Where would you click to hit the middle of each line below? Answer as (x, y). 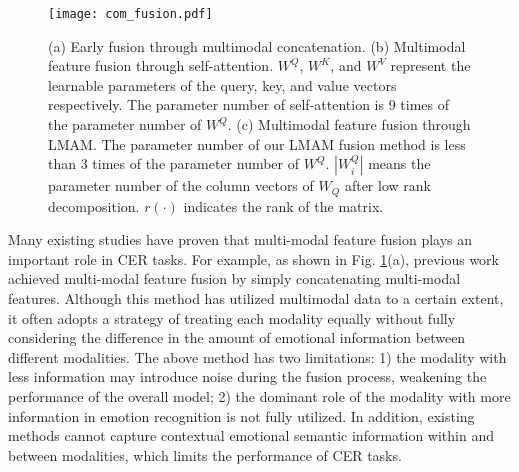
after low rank (387, 185)
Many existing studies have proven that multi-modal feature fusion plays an (240, 239)
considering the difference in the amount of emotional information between (237, 337)
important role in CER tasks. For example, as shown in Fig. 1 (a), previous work (253, 258)
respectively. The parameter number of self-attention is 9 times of (249, 104)
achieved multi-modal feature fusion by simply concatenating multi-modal (234, 278)
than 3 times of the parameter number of (174, 163)
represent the (430, 65)
